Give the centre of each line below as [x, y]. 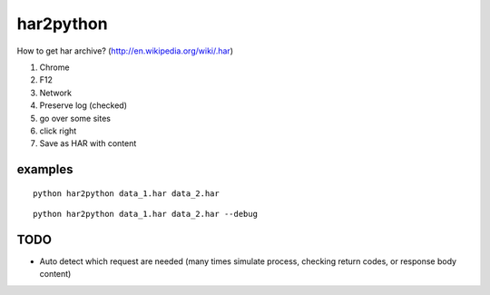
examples [45, 169]
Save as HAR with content [88, 143]
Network [56, 93]
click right [58, 131]
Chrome [54, 67]
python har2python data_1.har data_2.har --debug [146, 214]
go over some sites [75, 118]
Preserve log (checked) [83, 105]
